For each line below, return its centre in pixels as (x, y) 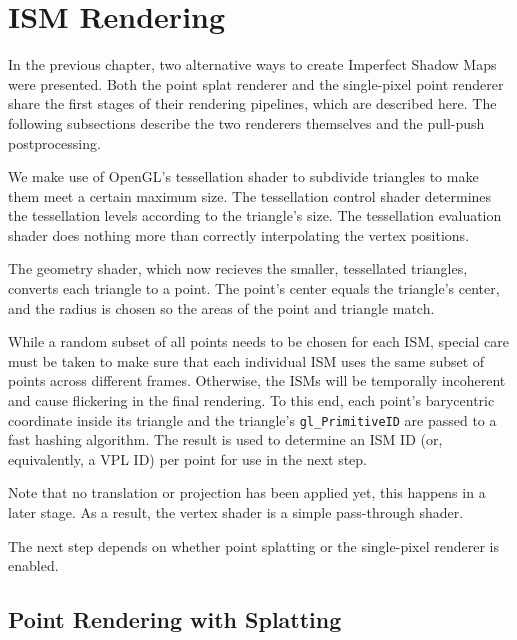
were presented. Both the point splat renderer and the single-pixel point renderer (256, 83)
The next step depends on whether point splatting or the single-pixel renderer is (253, 545)
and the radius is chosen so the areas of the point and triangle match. (221, 307)
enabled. (33, 565)
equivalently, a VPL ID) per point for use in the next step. (188, 458)
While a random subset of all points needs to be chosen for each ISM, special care (259, 341)
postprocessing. (54, 142)
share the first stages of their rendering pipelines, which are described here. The (252, 103)
